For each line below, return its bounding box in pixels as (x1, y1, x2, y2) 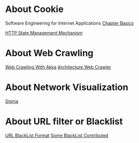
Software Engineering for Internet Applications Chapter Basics (5, 20, 134, 26)
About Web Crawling (5, 48, 94, 59)
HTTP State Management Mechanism (5, 30, 83, 36)
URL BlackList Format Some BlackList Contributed (5, 132, 109, 138)
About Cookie (5, 4, 64, 15)
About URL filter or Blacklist (5, 116, 123, 127)
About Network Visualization (5, 82, 128, 93)
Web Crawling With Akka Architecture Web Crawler (5, 64, 111, 70)
